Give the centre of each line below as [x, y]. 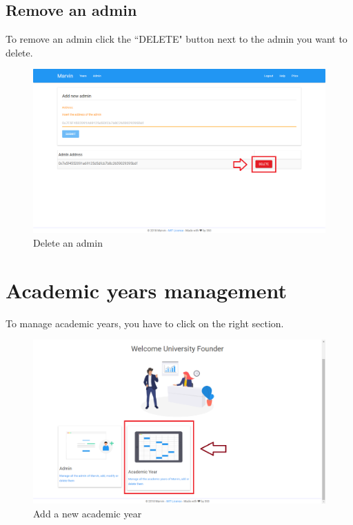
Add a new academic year [88, 514]
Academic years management [147, 290]
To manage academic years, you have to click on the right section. [145, 323]
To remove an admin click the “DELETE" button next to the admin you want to [176, 39]
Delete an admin [68, 243]
